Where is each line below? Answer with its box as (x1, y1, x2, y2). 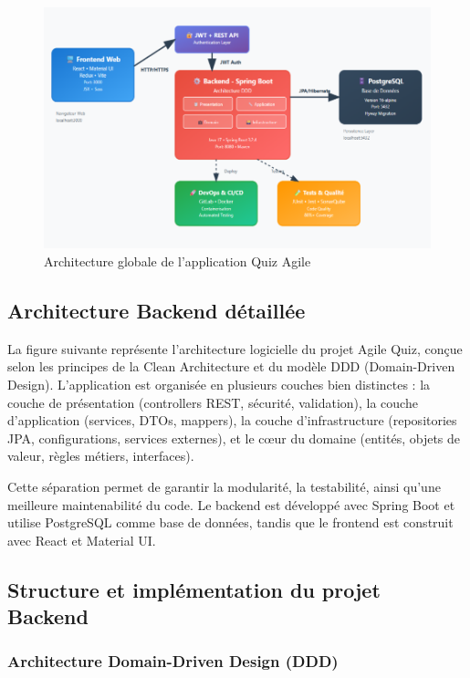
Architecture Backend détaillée (7, 297, 306, 324)
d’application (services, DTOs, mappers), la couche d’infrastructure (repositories (7, 411, 457, 430)
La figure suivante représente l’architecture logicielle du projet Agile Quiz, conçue (7, 339, 463, 358)
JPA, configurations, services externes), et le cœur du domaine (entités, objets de (7, 428, 461, 447)
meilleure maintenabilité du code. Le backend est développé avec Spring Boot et (7, 495, 455, 514)
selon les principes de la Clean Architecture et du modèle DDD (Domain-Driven (7, 357, 455, 376)
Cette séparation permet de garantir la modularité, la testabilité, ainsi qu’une (7, 476, 441, 495)
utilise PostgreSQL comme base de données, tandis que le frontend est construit (7, 513, 454, 532)
